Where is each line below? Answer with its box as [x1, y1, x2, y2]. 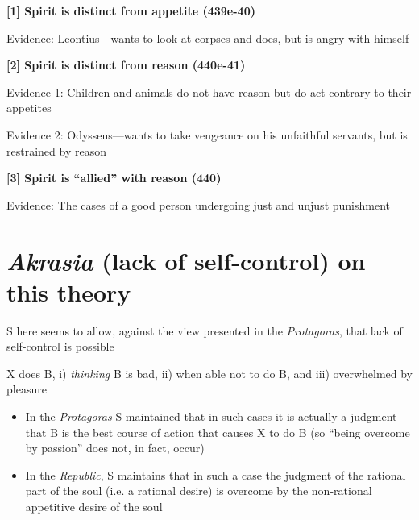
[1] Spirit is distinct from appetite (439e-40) [6, 2, 255, 19]
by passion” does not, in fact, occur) [25, 439, 205, 456]
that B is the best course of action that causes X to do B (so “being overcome [25, 423, 410, 440]
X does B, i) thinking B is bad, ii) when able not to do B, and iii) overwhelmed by [6, 364, 413, 381]
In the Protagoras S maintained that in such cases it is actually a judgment [25, 408, 397, 425]
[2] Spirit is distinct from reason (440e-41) [6, 56, 246, 73]
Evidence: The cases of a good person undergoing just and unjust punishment [6, 196, 390, 213]
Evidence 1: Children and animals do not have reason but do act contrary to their [6, 83, 412, 100]
